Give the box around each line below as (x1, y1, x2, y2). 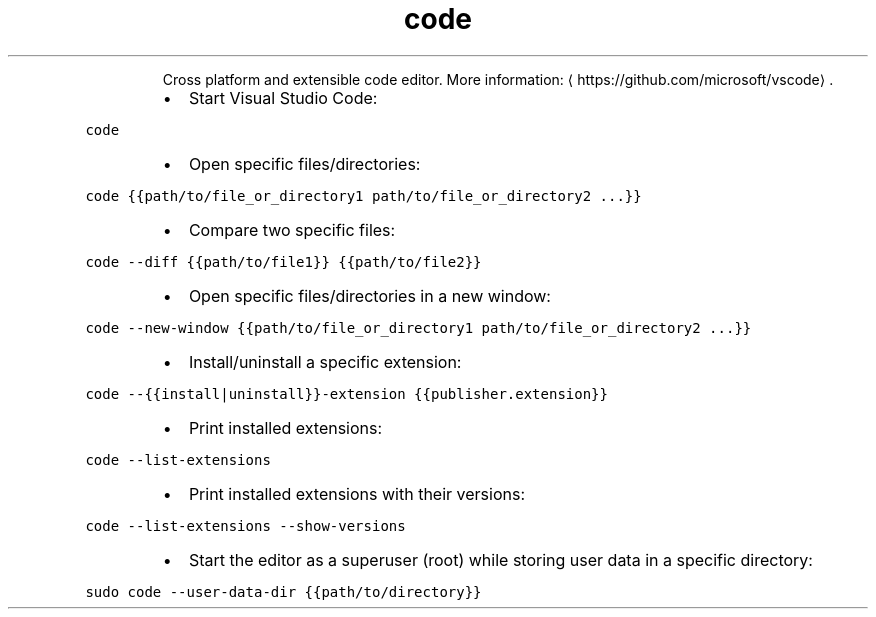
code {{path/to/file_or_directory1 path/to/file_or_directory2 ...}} (85, 187, 642, 204)
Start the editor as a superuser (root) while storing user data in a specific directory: (188, 549, 813, 570)
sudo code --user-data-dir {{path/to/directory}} (85, 583, 482, 600)
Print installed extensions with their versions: (188, 483, 526, 504)
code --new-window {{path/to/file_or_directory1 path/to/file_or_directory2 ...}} (85, 319, 752, 336)
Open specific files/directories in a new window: (188, 285, 551, 306)
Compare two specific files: (188, 219, 396, 240)
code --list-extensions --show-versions (85, 517, 406, 534)
